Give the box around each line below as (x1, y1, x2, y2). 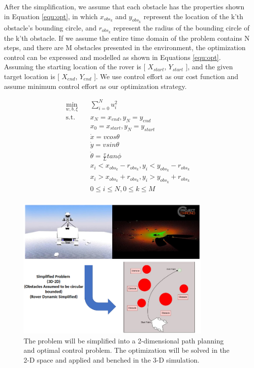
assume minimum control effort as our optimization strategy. (4, 81, 187, 91)
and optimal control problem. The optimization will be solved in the (24, 345, 229, 355)
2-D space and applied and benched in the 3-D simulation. (24, 355, 200, 365)
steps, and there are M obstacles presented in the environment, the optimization (4, 42, 246, 53)
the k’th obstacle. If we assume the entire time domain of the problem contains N (4, 32, 250, 43)
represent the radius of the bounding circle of (113, 22, 250, 32)
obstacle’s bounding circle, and (4, 22, 97, 32)
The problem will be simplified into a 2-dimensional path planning (24, 335, 224, 345)
